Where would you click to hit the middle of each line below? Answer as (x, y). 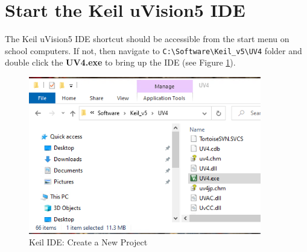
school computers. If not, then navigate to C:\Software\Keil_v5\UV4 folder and (153, 50)
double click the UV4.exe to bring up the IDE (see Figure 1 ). (120, 62)
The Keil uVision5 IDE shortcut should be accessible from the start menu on (147, 39)
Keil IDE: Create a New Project (88, 242)
